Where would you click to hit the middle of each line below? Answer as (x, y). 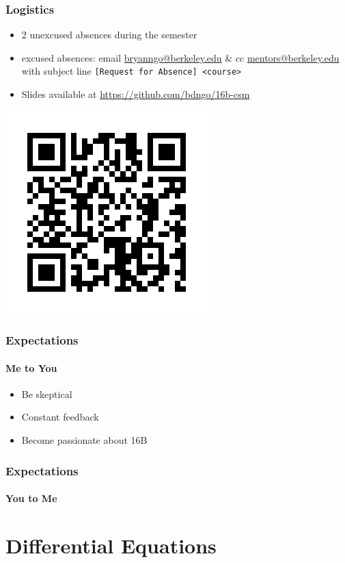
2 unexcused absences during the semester (109, 35)
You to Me (31, 498)
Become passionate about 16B (84, 440)
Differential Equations (111, 545)
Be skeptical (47, 393)
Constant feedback (60, 417)
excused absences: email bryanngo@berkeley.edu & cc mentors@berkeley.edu (180, 57)
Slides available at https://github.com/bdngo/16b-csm (136, 94)
